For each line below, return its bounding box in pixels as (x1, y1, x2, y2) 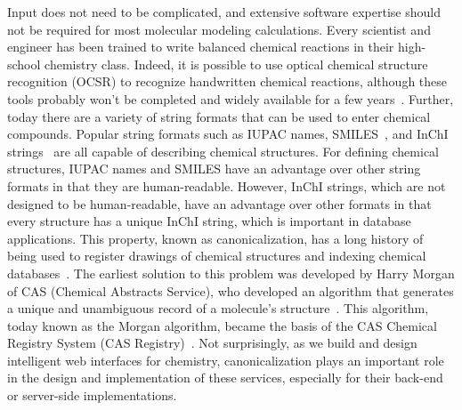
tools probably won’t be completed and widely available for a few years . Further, (7, 89, 454, 108)
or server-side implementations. (7, 386, 177, 405)
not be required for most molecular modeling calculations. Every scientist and (7, 20, 431, 38)
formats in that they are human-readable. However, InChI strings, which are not (7, 176, 446, 195)
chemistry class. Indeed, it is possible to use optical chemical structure (45, 54, 428, 73)
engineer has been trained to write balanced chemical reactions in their (7, 37, 394, 56)
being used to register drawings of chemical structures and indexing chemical (7, 246, 426, 265)
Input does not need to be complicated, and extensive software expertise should (7, 3, 441, 20)
